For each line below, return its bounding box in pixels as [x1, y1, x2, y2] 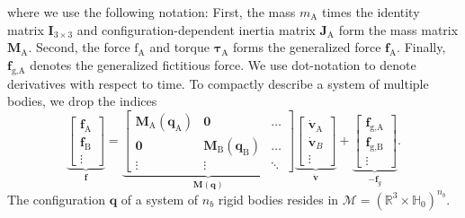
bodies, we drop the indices [7, 92, 157, 110]
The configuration [7, 189, 105, 208]
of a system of [121, 189, 199, 208]
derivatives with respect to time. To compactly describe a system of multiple [7, 74, 429, 92]
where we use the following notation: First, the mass [7, 3, 296, 21]
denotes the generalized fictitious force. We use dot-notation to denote [30, 55, 416, 74]
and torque [149, 38, 210, 57]
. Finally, [397, 38, 446, 57]
